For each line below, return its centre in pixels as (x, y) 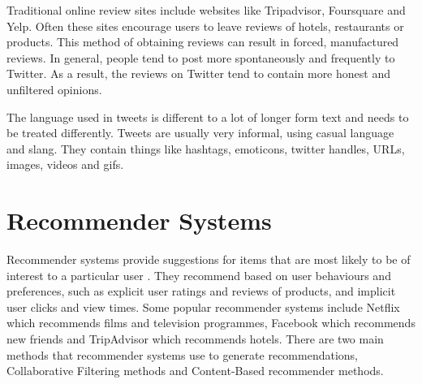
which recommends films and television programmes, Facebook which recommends (211, 323)
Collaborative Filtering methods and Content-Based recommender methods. (195, 371)
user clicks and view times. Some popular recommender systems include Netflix (203, 306)
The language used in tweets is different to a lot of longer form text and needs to (208, 116)
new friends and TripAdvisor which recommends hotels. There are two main (195, 339)
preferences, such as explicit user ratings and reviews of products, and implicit (201, 291)
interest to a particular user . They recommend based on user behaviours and (199, 275)
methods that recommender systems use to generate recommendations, (182, 354)
